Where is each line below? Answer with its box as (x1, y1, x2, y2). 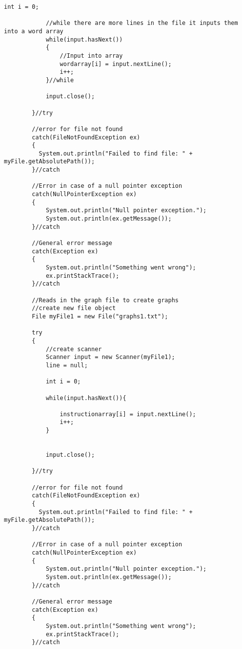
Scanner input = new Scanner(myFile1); (45, 354, 175, 361)
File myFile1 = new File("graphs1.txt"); (32, 313, 168, 320)
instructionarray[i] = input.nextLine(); (60, 410, 196, 418)
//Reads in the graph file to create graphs (32, 296, 179, 304)
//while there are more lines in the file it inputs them (45, 20, 238, 27)
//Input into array (60, 52, 123, 59)
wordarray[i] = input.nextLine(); (60, 60, 172, 67)
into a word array (4, 27, 63, 35)
